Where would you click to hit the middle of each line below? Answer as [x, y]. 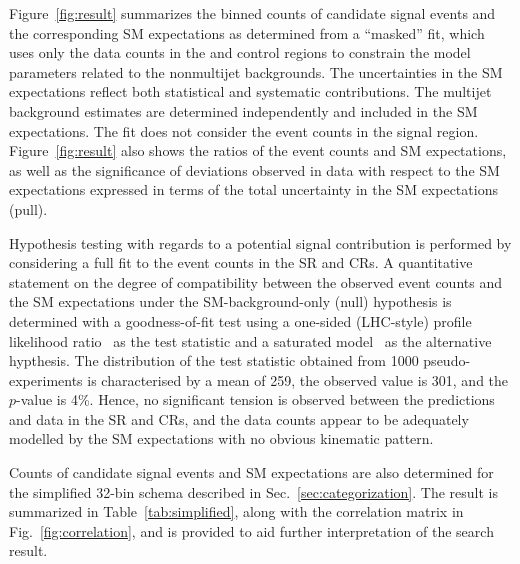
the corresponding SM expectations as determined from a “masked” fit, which [247, 32]
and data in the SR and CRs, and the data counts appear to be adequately [239, 418]
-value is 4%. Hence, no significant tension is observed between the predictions [255, 399]
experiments [46, 379]
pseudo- [447, 360]
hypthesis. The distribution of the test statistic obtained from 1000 [214, 360]
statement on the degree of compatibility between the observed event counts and [255, 281]
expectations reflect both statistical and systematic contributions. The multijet [250, 91]
